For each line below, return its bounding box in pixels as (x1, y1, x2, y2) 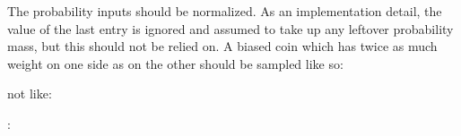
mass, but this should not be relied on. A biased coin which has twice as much (7, 37, 438, 55)
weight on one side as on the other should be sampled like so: (7, 54, 344, 72)
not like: (7, 84, 52, 103)
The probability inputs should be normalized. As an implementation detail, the (7, 2, 442, 20)
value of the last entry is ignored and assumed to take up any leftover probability (7, 19, 454, 38)
